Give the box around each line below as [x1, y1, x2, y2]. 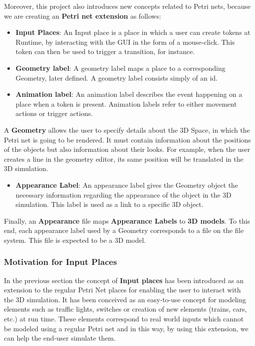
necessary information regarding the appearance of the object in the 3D [15, 189, 231, 200]
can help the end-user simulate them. [4, 333, 116, 343]
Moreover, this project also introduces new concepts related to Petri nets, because [4, 1, 251, 11]
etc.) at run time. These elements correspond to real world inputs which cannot [4, 314, 244, 324]
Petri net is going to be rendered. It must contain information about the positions [4, 134, 251, 144]
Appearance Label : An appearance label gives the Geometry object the [15, 179, 238, 190]
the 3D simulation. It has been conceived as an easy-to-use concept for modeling [4, 294, 246, 304]
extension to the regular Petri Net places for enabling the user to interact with [4, 285, 241, 295]
